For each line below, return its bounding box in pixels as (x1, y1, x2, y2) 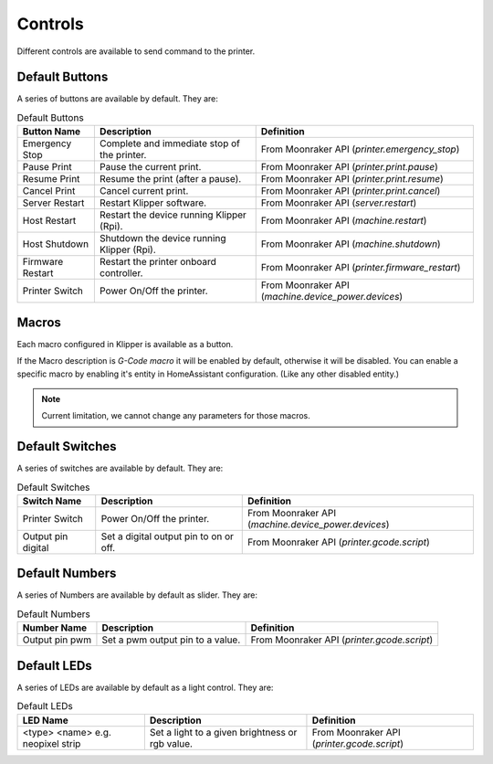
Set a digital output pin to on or (100, 530, 235, 543)
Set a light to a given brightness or (149, 726, 298, 738)
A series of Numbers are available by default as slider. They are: (16, 589, 258, 600)
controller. (99, 267, 143, 280)
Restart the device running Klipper (99, 208, 246, 221)
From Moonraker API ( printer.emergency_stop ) (260, 143, 460, 155)
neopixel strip (22, 737, 81, 749)
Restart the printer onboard (99, 256, 216, 269)
